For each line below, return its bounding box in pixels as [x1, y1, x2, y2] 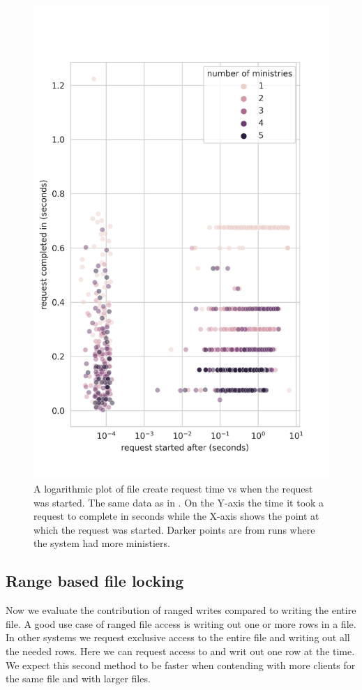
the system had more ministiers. [33, 536, 170, 550]
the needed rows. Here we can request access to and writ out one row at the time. [6, 643, 355, 658]
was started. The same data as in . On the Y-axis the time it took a [33, 495, 324, 509]
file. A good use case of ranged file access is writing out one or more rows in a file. [6, 616, 356, 631]
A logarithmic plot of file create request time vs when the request [33, 481, 313, 495]
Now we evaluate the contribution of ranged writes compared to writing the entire [6, 603, 356, 617]
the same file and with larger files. [6, 671, 151, 686]
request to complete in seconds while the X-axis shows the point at [33, 509, 319, 523]
